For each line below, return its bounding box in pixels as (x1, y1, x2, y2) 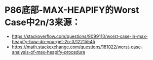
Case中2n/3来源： (4, 17, 81, 28)
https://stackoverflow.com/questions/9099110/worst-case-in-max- (11, 33, 148, 39)
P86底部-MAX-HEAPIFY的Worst (4, 4, 139, 16)
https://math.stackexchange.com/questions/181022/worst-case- (11, 44, 143, 50)
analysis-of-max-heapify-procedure (11, 49, 85, 55)
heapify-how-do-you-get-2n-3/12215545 (11, 38, 96, 44)
